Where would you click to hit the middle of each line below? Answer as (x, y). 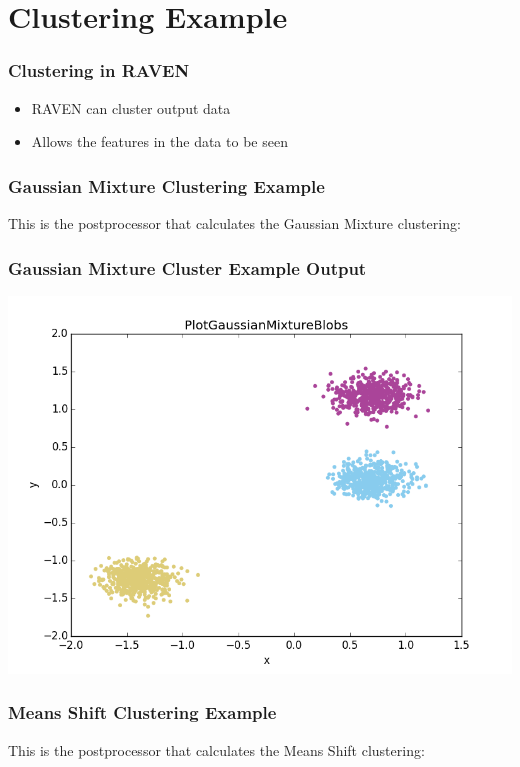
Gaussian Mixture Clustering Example (166, 185)
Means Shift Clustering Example (142, 712)
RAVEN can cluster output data (131, 107)
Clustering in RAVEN (99, 70)
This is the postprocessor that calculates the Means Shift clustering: (216, 749)
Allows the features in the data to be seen (159, 141)
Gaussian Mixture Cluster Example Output (187, 267)
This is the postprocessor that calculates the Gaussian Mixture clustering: (234, 223)
